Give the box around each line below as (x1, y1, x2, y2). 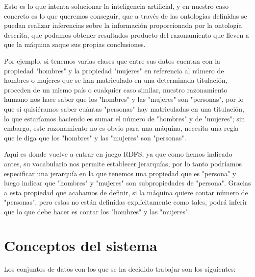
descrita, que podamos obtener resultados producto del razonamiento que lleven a (4, 29, 249, 40)
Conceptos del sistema (4, 235, 157, 255)
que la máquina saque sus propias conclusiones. (4, 39, 146, 49)
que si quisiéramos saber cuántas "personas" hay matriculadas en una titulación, (4, 103, 244, 114)
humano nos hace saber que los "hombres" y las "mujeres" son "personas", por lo (4, 94, 244, 104)
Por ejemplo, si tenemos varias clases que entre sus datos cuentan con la (4, 55, 221, 66)
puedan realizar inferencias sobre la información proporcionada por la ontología (4, 20, 242, 30)
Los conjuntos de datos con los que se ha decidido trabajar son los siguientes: (4, 263, 236, 274)
